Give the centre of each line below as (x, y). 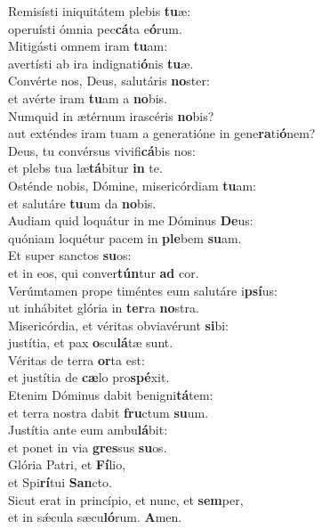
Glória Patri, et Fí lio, (67, 464)
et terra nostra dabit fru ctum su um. (109, 412)
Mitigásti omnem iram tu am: (88, 46)
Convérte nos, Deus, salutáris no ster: (109, 81)
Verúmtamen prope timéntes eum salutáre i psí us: (143, 290)
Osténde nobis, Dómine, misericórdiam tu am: (133, 185)
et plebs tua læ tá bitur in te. (85, 168)
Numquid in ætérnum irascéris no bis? (111, 115)
